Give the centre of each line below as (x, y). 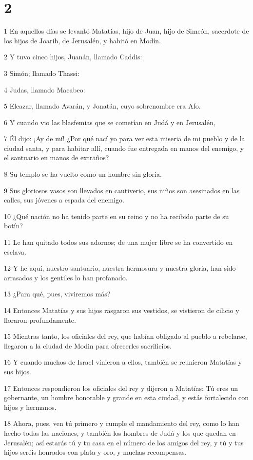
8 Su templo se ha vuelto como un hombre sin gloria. (83, 174)
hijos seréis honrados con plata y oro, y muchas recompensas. (95, 452)
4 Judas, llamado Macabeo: (45, 89)
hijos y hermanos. (30, 407)
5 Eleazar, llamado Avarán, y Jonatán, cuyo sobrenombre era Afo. (102, 106)
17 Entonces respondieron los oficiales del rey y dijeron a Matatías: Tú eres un (121, 388)
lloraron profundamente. (40, 320)
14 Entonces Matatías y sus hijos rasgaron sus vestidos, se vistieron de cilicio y (122, 310)
